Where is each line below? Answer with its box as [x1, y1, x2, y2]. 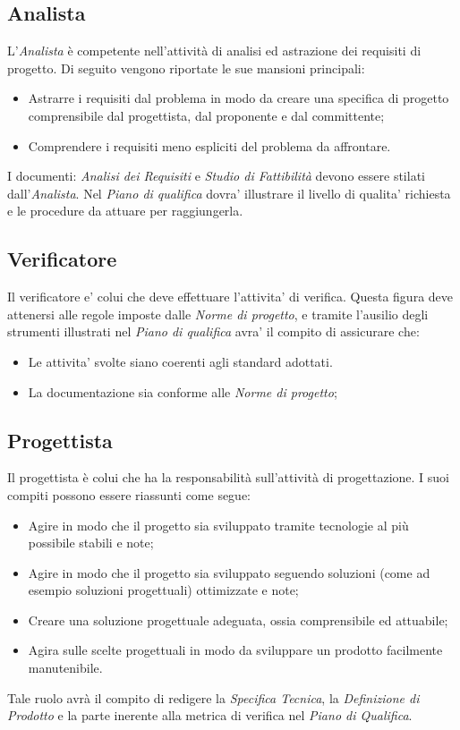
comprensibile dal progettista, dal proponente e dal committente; [28, 106, 385, 124]
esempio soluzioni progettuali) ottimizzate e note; [28, 581, 299, 599]
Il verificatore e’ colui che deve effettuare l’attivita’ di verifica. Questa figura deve [7, 287, 454, 306]
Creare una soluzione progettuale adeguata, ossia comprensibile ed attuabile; [28, 610, 448, 629]
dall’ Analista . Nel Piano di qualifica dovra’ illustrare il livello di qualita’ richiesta [7, 183, 451, 202]
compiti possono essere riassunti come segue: [7, 485, 251, 504]
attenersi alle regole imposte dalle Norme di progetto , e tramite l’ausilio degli [7, 304, 429, 323]
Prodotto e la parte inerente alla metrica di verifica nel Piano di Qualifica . [7, 706, 413, 725]
